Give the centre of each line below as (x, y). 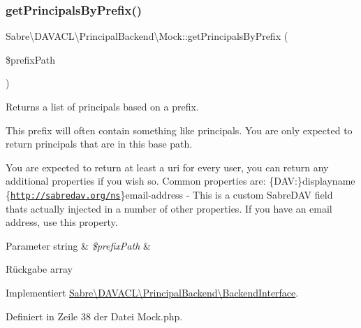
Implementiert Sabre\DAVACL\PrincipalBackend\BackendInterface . (152, 292)
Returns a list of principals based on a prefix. (102, 106)
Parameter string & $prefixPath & (78, 245)
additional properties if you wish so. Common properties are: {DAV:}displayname (180, 181)
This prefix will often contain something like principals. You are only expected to (179, 130)
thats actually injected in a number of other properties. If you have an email (169, 208)
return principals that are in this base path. (99, 144)
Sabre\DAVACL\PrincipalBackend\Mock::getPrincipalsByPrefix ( (147, 36)
